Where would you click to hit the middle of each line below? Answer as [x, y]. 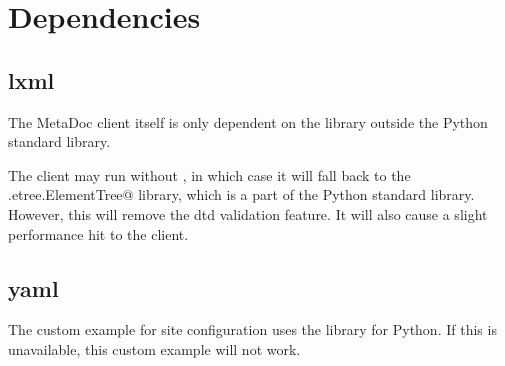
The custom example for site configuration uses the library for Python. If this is [252, 329]
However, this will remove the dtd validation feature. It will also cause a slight [248, 213]
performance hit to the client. [98, 233]
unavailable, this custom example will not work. [154, 348]
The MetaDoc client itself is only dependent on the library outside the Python [248, 121]
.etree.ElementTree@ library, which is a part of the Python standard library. [241, 194]
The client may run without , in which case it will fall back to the [209, 174]
